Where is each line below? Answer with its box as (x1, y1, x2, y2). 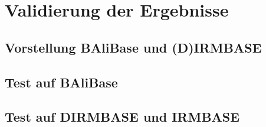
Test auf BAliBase (5, 73, 118, 91)
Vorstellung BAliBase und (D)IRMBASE (5, 38, 262, 56)
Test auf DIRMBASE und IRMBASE (5, 108, 240, 126)
